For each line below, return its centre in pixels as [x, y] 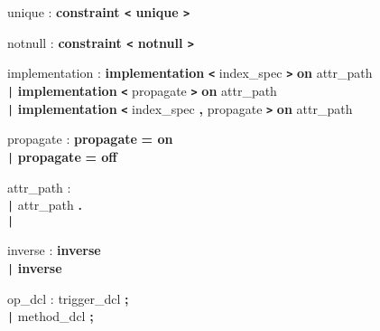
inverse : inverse [54, 250]
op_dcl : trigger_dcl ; [68, 298]
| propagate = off [62, 156]
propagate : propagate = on [90, 139]
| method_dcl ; [51, 316]
